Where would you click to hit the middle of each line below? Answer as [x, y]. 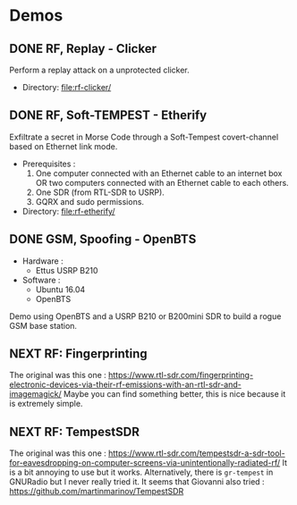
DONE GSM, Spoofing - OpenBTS [103, 239]
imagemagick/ [36, 394]
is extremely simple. [46, 404]
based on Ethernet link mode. [64, 146]
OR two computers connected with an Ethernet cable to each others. [162, 182]
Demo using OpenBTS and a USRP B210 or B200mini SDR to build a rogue [145, 316]
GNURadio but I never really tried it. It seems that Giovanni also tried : [137, 482]
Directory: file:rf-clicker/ [67, 87]
